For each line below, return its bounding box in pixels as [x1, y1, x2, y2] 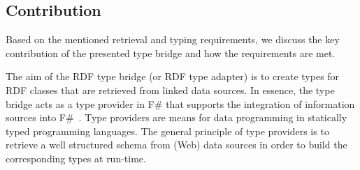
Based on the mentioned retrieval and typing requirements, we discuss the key [6, 32, 340, 47]
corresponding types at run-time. [6, 150, 146, 165]
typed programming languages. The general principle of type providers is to [6, 123, 329, 138]
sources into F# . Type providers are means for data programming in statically [6, 110, 347, 125]
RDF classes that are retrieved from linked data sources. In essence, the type [6, 82, 335, 97]
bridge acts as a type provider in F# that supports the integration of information [6, 96, 355, 111]
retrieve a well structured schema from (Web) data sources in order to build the [6, 137, 347, 152]
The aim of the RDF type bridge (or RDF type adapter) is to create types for [6, 69, 340, 84]
